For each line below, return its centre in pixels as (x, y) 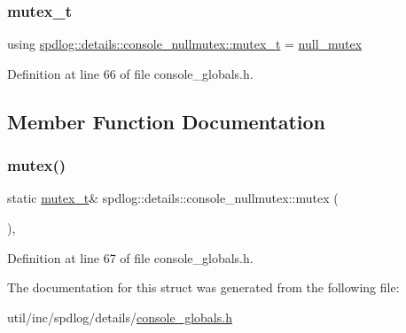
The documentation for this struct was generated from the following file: (203, 287)
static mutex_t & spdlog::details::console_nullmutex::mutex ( (173, 198)
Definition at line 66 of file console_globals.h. (130, 73)
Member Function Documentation (167, 121)
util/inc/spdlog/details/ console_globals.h (120, 317)
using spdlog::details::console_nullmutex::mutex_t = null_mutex (185, 44)
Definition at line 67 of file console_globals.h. (130, 257)
